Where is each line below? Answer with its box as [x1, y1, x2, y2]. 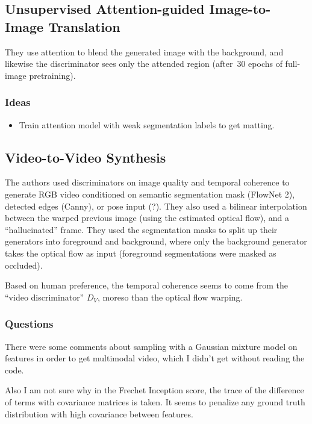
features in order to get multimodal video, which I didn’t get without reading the [5, 352, 305, 364]
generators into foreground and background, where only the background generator [5, 235, 307, 248]
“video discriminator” [5, 290, 84, 303]
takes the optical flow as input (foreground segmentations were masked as [5, 246, 276, 259]
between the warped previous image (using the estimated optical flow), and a [5, 211, 290, 224]
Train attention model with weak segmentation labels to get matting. [19, 118, 275, 131]
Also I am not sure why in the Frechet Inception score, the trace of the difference [5, 384, 304, 396]
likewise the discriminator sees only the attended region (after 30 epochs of [5, 57, 282, 70]
